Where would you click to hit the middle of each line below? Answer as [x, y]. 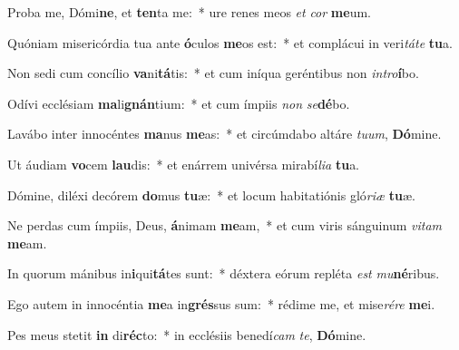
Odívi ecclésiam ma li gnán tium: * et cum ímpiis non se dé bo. [179, 103]
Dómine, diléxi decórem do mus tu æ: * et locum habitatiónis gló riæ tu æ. [211, 194]
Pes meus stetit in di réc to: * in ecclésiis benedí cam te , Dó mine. [187, 334]
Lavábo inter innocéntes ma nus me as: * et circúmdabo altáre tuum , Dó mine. [225, 134]
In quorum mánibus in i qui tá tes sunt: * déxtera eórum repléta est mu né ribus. [224, 273]
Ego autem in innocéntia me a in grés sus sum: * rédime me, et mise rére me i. [221, 303]
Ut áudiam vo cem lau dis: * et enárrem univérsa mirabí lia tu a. [184, 164]
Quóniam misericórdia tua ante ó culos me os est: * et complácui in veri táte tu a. [230, 42]
